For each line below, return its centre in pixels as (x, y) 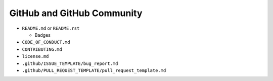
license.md (35, 56)
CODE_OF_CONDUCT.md (46, 42)
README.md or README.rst (51, 28)
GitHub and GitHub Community (76, 13)
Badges (42, 35)
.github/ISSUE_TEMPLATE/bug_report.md (70, 63)
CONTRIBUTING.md (42, 49)
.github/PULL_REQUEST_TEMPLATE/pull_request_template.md (94, 70)
